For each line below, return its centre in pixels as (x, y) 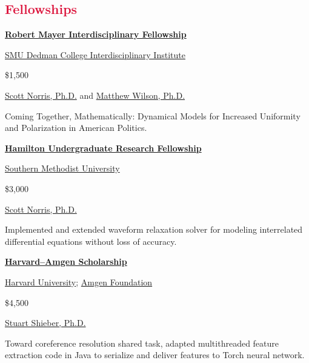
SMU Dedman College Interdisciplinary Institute (95, 54)
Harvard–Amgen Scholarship (66, 261)
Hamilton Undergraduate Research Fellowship (103, 148)
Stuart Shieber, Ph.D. (45, 323)
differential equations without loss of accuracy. (91, 241)
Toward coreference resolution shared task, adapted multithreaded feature (142, 343)
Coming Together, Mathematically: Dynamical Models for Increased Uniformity (153, 115)
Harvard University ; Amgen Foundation (79, 281)
